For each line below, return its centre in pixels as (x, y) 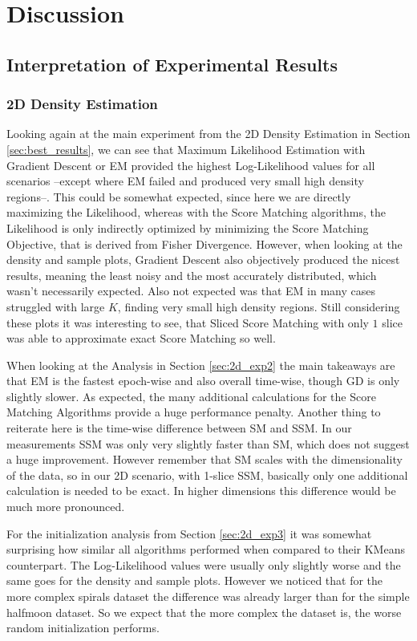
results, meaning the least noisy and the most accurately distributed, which (192, 275)
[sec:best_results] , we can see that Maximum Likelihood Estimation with (186, 149)
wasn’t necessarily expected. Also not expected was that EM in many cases (191, 291)
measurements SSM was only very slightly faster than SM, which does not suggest (208, 443)
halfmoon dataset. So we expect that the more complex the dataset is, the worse (204, 612)
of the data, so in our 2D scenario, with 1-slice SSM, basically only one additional (207, 475)
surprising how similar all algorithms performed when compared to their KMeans (206, 549)
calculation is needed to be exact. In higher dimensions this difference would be (201, 491)
